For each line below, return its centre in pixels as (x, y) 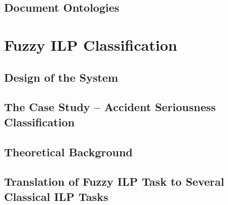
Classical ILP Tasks (56, 196)
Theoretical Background (68, 151)
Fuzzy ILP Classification (91, 44)
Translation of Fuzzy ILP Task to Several (114, 181)
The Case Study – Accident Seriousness (110, 107)
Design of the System (61, 77)
